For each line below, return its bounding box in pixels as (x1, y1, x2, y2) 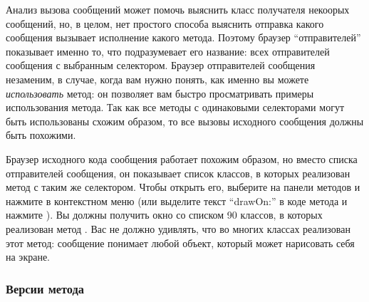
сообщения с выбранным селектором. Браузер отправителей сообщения (6, 58, 316, 73)
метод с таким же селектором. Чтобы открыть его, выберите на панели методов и (6, 179, 360, 194)
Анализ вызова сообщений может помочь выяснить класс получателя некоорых (6, 2, 350, 16)
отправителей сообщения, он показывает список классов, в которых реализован (6, 165, 350, 180)
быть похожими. (6, 127, 76, 142)
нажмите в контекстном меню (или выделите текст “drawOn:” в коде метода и (6, 193, 348, 208)
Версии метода (6, 279, 85, 297)
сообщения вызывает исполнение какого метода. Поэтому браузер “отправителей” (6, 30, 361, 45)
